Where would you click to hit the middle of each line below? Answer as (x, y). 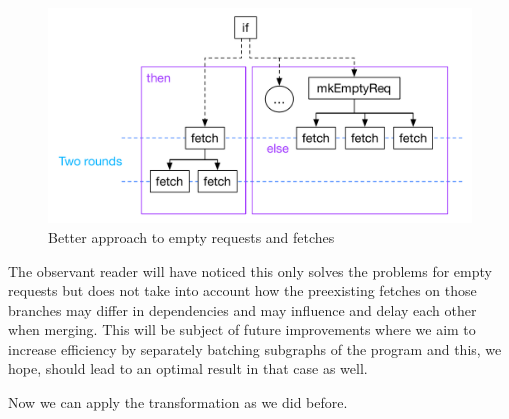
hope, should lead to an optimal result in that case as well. (188, 368)
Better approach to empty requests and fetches (191, 236)
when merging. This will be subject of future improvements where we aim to (242, 329)
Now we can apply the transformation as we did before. (178, 402)
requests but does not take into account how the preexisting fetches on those (242, 290)
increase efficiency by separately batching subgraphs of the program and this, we (255, 348)
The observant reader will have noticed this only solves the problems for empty (250, 270)
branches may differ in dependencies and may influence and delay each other (242, 309)
